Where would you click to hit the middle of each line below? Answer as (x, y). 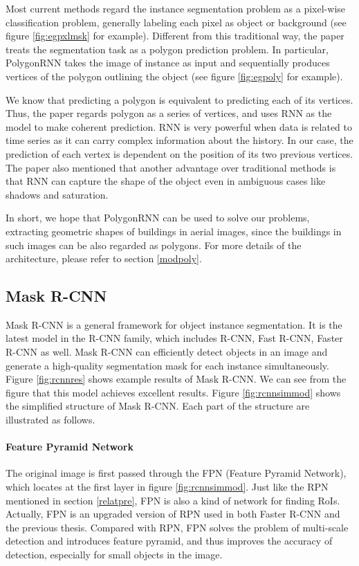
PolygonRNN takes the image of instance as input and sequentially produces (168, 63)
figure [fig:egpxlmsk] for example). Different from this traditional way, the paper (175, 36)
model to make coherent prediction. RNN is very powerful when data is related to (179, 126)
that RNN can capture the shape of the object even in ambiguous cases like (166, 181)
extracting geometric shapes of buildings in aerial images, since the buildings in (174, 231)
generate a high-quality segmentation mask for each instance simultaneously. (167, 365)
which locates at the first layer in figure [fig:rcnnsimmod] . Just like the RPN (167, 487)
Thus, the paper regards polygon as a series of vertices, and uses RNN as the (169, 113)
